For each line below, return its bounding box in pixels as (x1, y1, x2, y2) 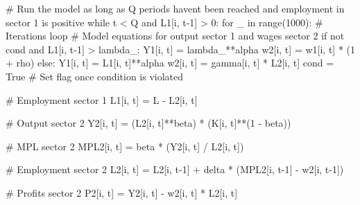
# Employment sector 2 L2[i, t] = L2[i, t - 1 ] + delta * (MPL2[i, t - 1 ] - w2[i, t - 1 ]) (6, 162, 344, 177)
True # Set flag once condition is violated (6, 69, 184, 83)
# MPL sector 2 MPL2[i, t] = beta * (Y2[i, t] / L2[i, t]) (6, 139, 244, 153)
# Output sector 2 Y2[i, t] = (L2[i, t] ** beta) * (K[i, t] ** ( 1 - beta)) (6, 116, 291, 130)
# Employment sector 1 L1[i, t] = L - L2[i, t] (6, 92, 198, 107)
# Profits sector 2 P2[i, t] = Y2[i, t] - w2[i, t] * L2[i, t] (6, 185, 238, 199)
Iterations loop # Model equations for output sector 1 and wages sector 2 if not (6, 28, 345, 43)
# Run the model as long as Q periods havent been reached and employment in (6, 1, 345, 15)
